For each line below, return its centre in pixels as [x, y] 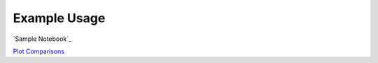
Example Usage [59, 18]
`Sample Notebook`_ [42, 39]
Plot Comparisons [38, 51]
